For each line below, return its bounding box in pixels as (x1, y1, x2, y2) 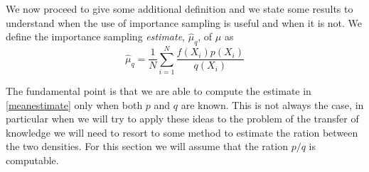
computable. (6, 153, 59, 168)
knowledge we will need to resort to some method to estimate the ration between (6, 125, 358, 139)
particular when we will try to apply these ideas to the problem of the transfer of (6, 111, 359, 126)
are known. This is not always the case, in (181, 97, 364, 112)
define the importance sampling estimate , (6, 29, 186, 44)
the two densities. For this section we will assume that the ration (6, 139, 288, 154)
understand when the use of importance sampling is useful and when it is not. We (6, 15, 363, 30)
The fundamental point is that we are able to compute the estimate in (6, 84, 311, 98)
